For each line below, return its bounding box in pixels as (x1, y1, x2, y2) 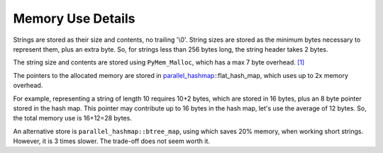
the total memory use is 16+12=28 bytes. (13, 114, 133, 123)
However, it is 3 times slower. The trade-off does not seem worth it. (13, 137, 211, 145)
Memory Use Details (13, 11, 135, 26)
